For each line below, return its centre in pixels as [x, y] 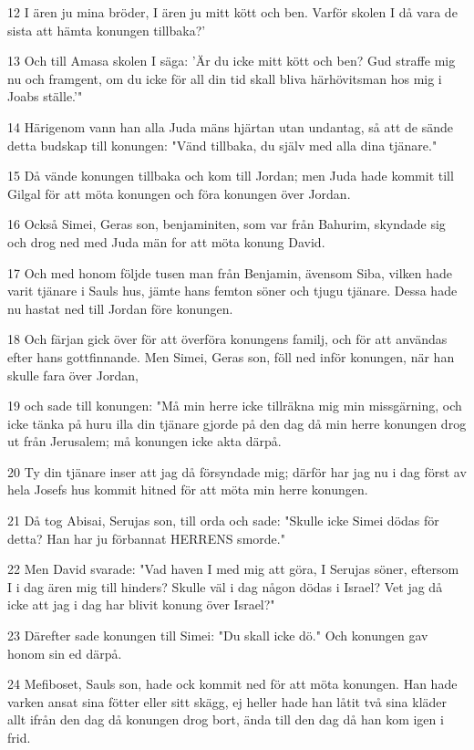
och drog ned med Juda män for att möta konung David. [166, 241]
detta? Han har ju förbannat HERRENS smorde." [146, 538]
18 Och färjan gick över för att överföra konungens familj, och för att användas [227, 339]
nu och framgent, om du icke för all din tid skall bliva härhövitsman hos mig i [225, 78]
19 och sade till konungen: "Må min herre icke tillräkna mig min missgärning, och [235, 406]
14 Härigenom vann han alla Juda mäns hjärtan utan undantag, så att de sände [230, 126]
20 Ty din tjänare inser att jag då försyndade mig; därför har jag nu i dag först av [237, 471]
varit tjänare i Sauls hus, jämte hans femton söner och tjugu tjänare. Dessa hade [232, 291]
